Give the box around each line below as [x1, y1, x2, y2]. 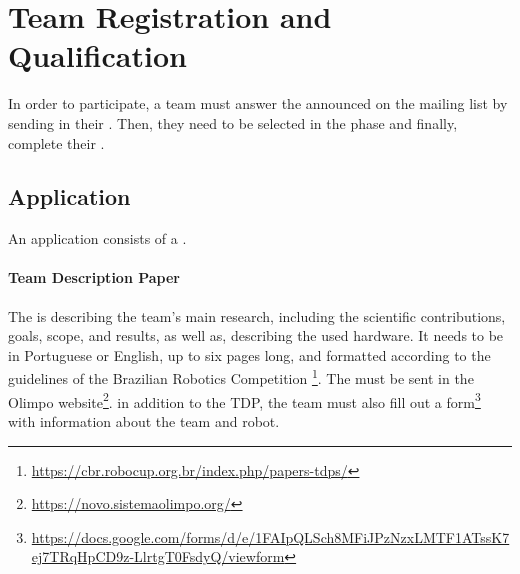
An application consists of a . [8, 228, 187, 249]
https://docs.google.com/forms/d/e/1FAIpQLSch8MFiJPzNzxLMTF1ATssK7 [31, 526, 510, 547]
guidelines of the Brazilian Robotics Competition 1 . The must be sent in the [8, 365, 474, 389]
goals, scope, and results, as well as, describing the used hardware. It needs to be [8, 325, 504, 346]
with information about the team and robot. [8, 410, 280, 431]
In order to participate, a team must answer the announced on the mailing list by [8, 93, 508, 114]
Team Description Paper [8, 267, 180, 288]
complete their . [8, 132, 105, 153]
